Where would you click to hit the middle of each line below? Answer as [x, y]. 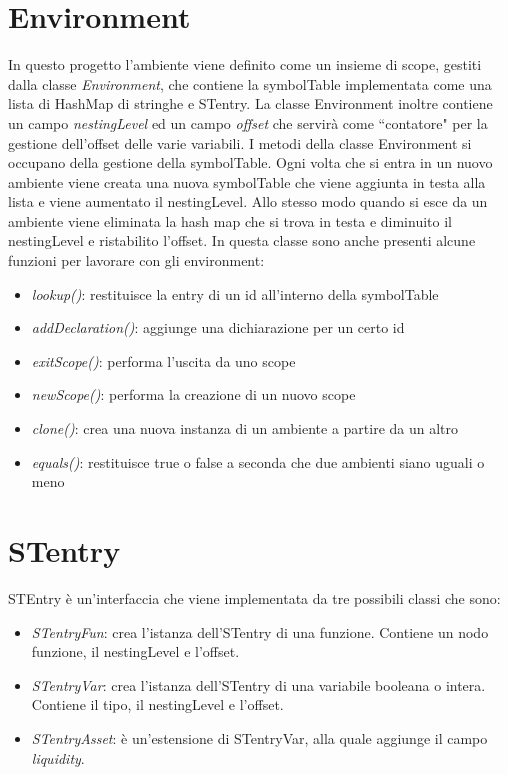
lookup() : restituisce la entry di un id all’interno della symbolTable [235, 293]
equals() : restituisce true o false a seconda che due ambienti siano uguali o [258, 461]
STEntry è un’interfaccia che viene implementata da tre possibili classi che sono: [254, 597]
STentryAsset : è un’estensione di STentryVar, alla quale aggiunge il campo [259, 737]
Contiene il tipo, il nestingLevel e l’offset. [157, 704]
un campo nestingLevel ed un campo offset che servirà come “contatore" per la [248, 122]
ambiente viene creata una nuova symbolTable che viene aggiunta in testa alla [247, 181]
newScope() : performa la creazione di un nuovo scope [193, 394]
